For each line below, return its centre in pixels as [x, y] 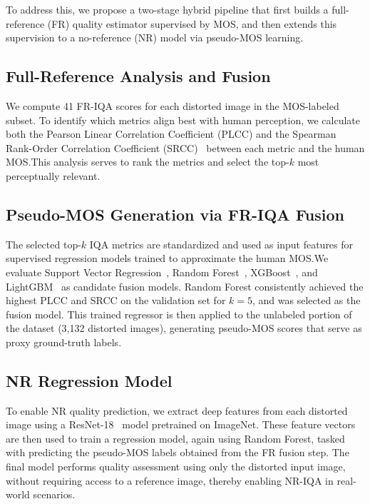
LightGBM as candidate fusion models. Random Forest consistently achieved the [185, 286]
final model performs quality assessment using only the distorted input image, [176, 467]
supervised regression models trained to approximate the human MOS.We [167, 258]
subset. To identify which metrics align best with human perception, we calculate [183, 120]
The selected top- [43, 244]
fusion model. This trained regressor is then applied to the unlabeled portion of [179, 314]
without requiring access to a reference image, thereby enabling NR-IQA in [170, 480]
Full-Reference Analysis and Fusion [138, 76]
